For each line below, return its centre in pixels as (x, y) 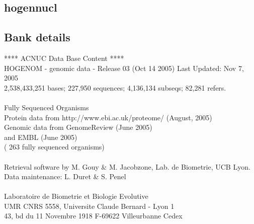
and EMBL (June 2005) (41, 137)
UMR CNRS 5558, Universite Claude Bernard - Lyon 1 (89, 206)
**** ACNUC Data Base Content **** (64, 58)
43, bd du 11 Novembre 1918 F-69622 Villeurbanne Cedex (93, 216)
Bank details (37, 37)
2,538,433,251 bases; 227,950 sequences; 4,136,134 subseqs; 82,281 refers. (115, 87)
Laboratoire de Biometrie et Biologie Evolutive (76, 196)
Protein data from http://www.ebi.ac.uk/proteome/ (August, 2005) (108, 117)
